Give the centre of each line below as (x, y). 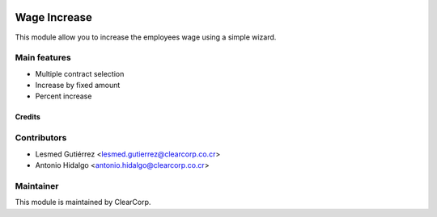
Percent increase (64, 96)
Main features (43, 58)
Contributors (41, 138)
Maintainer (37, 186)
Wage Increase (54, 17)
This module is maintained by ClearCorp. (83, 202)
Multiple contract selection (80, 73)
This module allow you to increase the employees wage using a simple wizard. (146, 37)
